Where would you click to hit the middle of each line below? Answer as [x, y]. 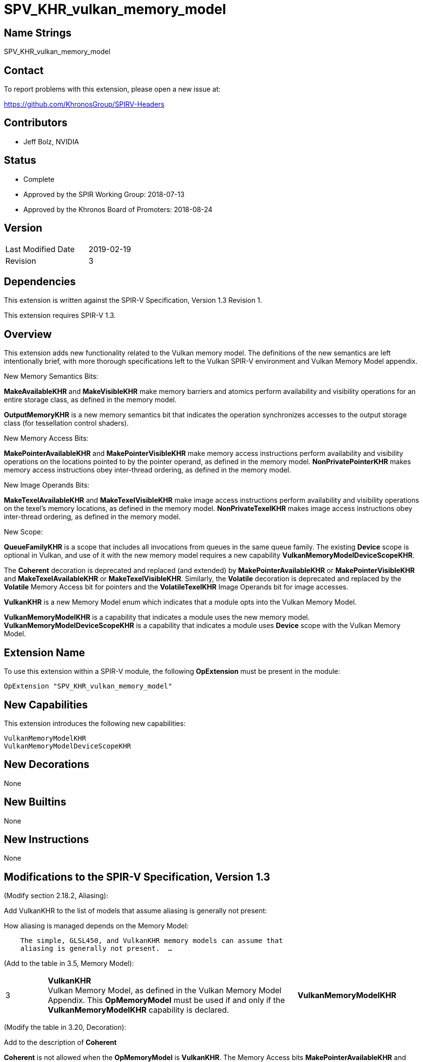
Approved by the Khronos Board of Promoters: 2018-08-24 [118, 209]
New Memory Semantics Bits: [51, 376]
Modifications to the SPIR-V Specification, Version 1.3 [137, 877]
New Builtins [35, 802]
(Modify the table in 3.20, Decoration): [65, 1027]
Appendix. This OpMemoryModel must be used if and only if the [166, 1000]
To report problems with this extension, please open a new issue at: [112, 89]
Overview [28, 334]
